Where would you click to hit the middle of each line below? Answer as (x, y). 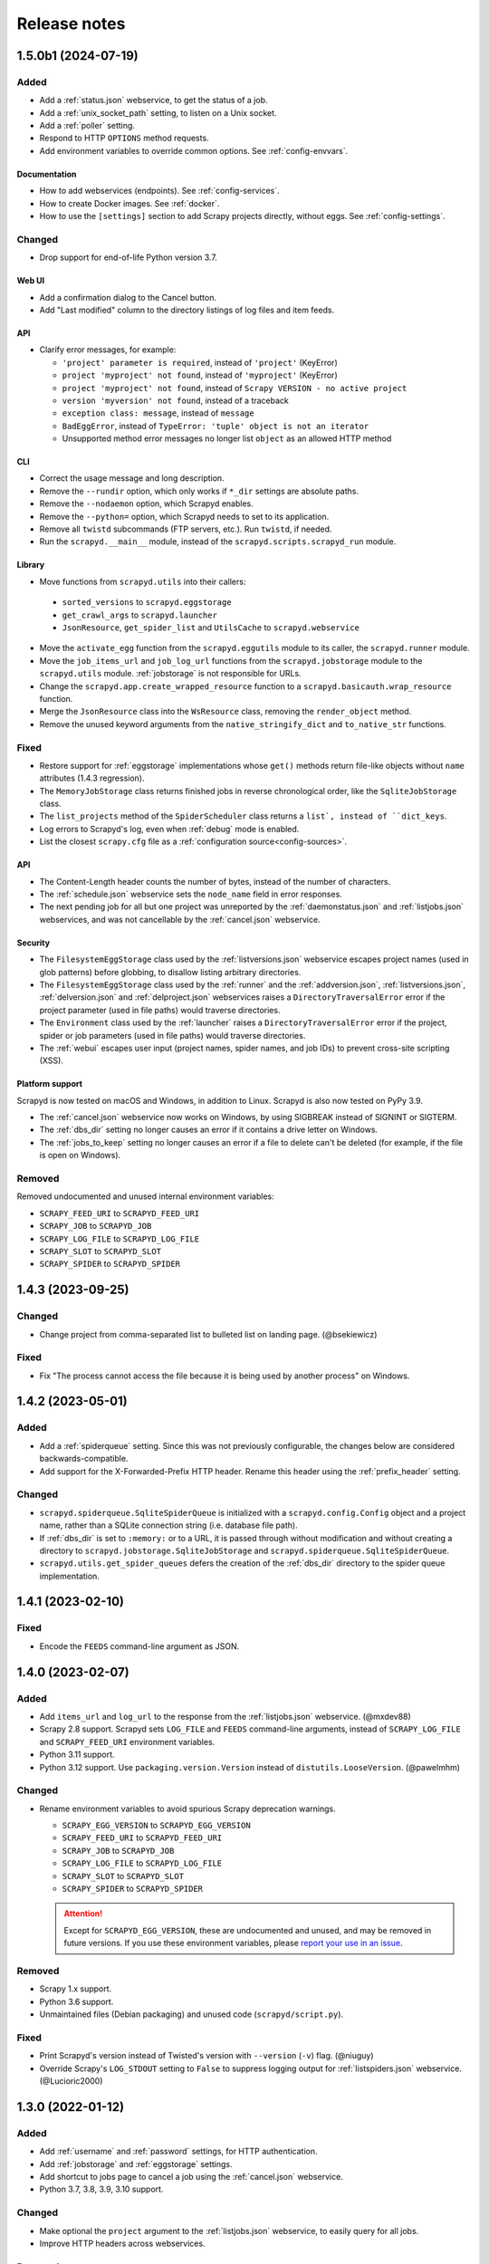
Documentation (47, 174)
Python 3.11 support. (77, 1755)
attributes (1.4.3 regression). (92, 778)
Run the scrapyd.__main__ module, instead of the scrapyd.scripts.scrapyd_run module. (218, 542)
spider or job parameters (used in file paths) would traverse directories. (173, 1035)
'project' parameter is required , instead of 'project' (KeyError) (200, 362)
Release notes (71, 24)
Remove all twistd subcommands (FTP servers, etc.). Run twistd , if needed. (186, 529)
